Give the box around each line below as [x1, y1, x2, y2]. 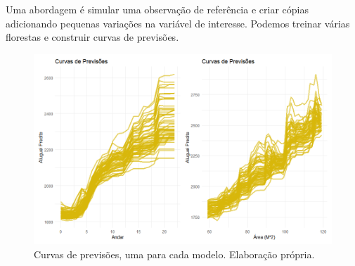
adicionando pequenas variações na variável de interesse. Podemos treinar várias [6, 15, 350, 30]
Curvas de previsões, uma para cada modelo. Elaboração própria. [34, 247, 315, 261]
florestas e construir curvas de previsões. [6, 30, 179, 44]
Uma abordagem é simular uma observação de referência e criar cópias [6, 2, 309, 16]
